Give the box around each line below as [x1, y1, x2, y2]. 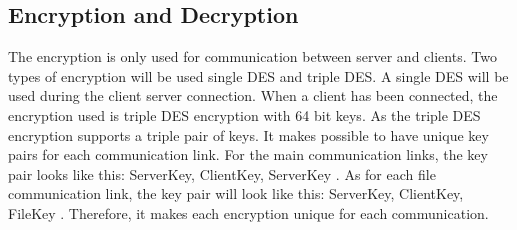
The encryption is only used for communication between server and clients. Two [8, 46, 497, 67]
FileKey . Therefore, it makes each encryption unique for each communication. [8, 202, 489, 223]
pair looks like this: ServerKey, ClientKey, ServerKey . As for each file [8, 163, 436, 184]
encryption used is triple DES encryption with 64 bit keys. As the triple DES [8, 104, 481, 125]
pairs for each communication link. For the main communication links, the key [8, 144, 488, 165]
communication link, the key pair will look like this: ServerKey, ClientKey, [8, 183, 464, 204]
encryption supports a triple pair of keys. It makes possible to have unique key [8, 124, 489, 145]
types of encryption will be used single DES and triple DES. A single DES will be [8, 65, 509, 86]
